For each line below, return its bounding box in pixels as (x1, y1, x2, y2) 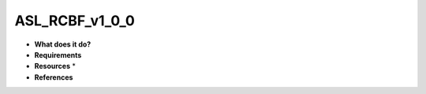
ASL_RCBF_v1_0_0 (14, 12, 136, 29)
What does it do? (34, 39, 92, 49)
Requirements (34, 50, 82, 59)
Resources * (34, 62, 77, 71)
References (34, 72, 73, 82)
